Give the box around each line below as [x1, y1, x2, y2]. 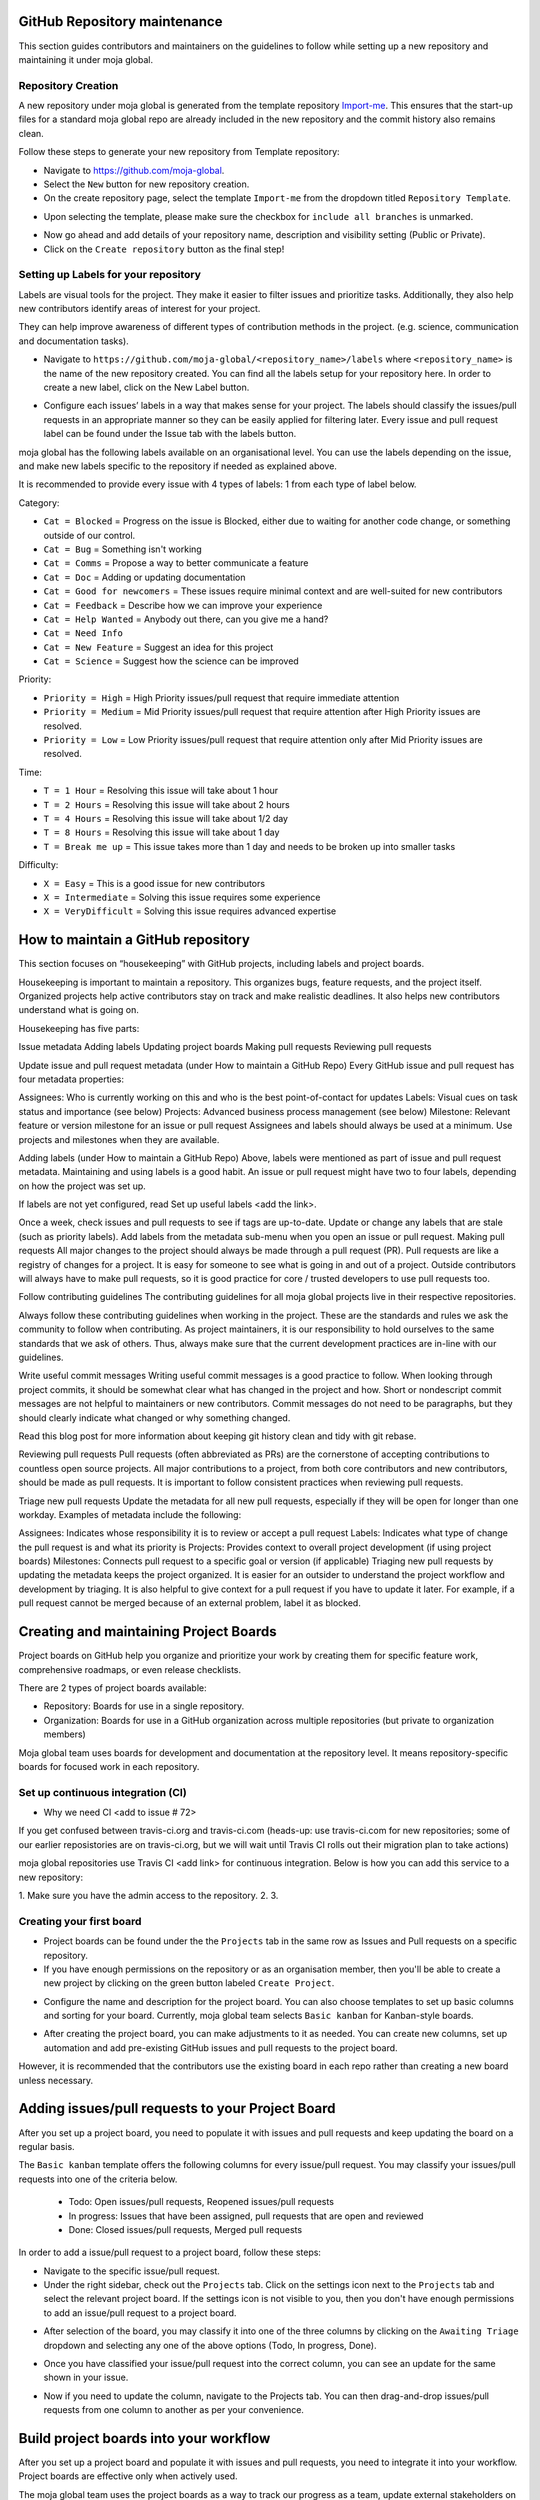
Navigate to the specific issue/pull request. [43, 2265, 220, 2277]
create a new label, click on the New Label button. [43, 381, 250, 394]
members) [43, 1728, 87, 1740]
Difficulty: [18, 859, 59, 871]
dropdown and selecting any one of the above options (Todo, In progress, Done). [43, 2339, 377, 2351]
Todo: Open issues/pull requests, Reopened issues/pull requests [68, 2196, 335, 2208]
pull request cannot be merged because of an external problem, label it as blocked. [18, 1597, 362, 1609]
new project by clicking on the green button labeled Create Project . [43, 1977, 335, 1989]
